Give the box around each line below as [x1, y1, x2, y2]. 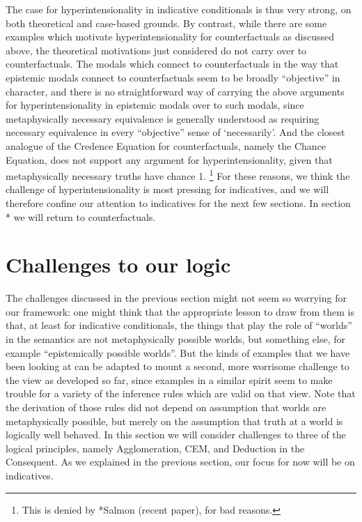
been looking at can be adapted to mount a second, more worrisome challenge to [6, 359, 349, 374]
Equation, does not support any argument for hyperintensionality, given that [6, 152, 333, 167]
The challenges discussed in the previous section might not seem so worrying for [6, 291, 347, 305]
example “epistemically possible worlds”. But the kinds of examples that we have [6, 345, 350, 360]
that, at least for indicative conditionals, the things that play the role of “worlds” [6, 318, 352, 332]
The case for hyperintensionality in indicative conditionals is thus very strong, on [6, 2, 352, 16]
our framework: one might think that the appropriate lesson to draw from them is [6, 304, 355, 318]
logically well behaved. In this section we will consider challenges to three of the [6, 427, 346, 442]
